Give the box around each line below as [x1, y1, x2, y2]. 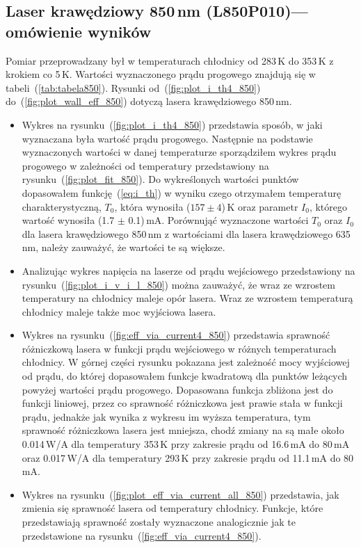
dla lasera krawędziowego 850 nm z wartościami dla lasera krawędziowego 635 [22, 226, 351, 241]
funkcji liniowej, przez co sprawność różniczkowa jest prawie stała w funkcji [22, 396, 343, 410]
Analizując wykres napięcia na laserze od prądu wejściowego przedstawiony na [22, 263, 355, 277]
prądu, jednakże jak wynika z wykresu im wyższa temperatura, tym [22, 409, 311, 424]
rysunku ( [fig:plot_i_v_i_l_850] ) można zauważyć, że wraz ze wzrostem [22, 277, 335, 291]
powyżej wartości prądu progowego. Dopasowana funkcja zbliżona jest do [22, 382, 333, 396]
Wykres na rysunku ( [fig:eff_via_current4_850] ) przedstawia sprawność [22, 328, 330, 342]
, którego [309, 199, 348, 213]
